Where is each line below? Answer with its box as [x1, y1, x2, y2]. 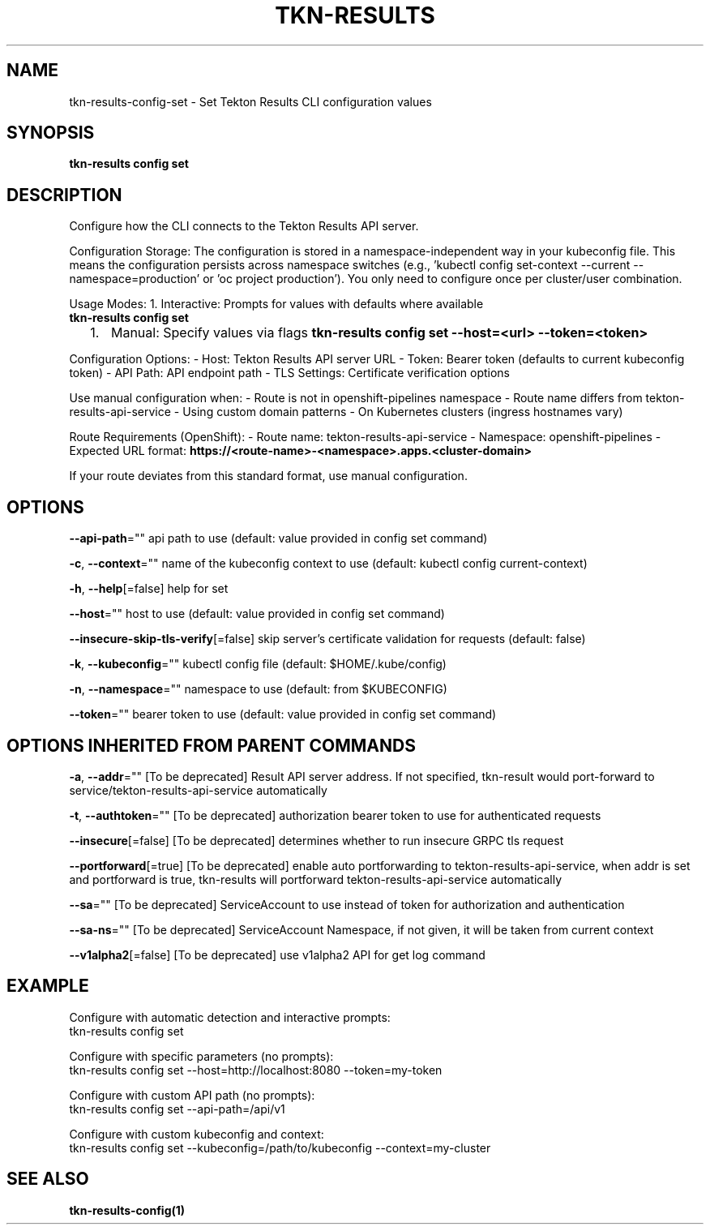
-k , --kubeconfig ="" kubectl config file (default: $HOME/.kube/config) [69, 657, 447, 671]
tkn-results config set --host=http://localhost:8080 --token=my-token [69, 1062, 443, 1077]
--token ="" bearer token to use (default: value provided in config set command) [69, 707, 497, 722]
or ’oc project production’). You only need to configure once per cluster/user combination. [203, 272, 682, 286]
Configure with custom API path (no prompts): [69, 1087, 315, 1102]
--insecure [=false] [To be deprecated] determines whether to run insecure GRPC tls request [69, 833, 564, 847]
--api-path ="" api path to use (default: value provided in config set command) [69, 531, 488, 546]
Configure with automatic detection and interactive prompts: [69, 1010, 391, 1024]
